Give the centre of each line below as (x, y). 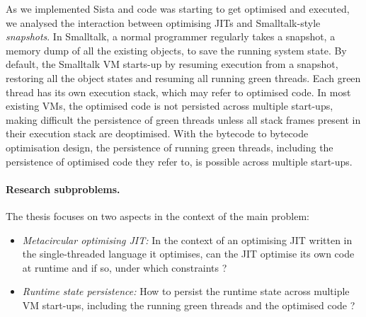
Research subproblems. (63, 189)
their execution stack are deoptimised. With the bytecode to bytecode (157, 133)
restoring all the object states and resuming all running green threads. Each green (183, 77)
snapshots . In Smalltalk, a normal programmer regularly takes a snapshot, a (171, 36)
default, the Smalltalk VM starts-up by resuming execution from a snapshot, (172, 64)
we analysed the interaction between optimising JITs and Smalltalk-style (163, 22)
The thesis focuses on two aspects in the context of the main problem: (158, 215)
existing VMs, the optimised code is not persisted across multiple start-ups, (170, 106)
